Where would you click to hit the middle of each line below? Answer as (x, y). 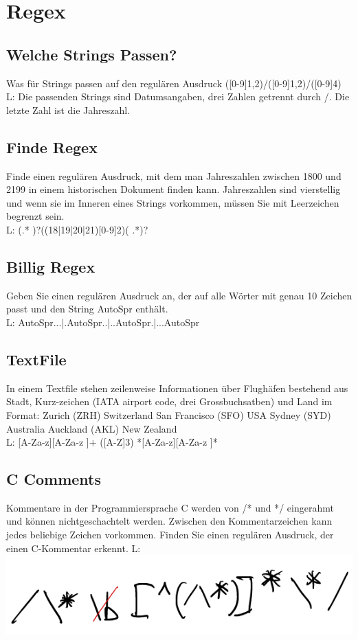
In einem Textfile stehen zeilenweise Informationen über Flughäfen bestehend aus (177, 388)
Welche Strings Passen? (92, 54)
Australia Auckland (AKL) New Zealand (92, 428)
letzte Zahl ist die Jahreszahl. (68, 110)
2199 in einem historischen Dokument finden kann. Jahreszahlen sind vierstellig (174, 189)
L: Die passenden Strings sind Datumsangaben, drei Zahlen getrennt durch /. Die (178, 96)
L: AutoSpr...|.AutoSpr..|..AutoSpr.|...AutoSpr (103, 322)
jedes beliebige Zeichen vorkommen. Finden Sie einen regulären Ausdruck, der (170, 535)
